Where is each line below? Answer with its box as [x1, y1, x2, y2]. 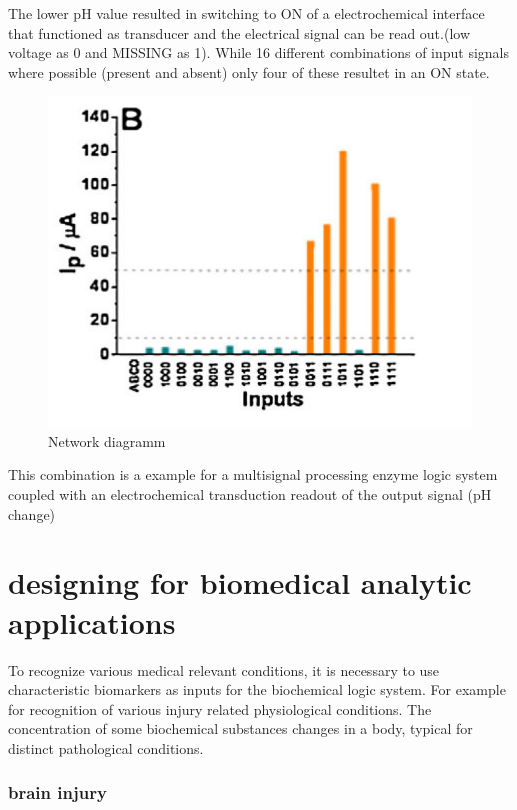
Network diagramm [48, 430, 166, 451]
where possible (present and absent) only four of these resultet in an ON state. [8, 61, 490, 82]
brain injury [8, 780, 107, 805]
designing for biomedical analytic [8, 562, 472, 603]
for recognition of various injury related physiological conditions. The [8, 698, 432, 719]
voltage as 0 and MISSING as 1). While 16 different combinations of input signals [8, 42, 510, 63]
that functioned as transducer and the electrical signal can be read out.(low [8, 22, 471, 43]
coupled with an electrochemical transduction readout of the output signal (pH [8, 484, 492, 505]
